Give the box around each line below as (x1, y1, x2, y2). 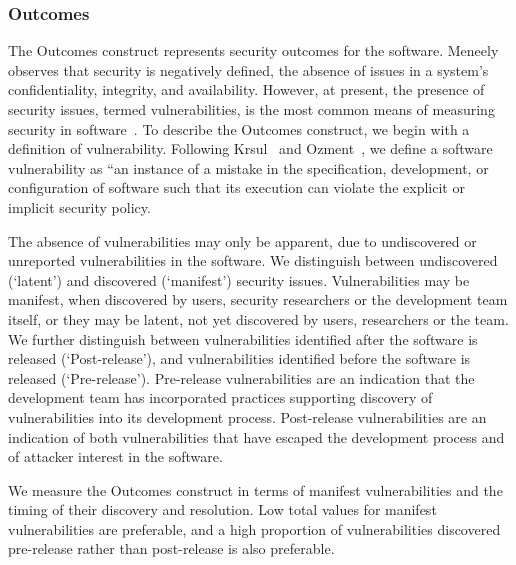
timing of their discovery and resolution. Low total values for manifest (8, 499, 437, 520)
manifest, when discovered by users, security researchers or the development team (8, 289, 508, 310)
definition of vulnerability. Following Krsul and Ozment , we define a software (8, 138, 493, 159)
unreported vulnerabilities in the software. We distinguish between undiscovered (8, 250, 498, 271)
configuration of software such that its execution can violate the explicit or (8, 177, 465, 198)
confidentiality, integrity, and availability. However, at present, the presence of (8, 79, 485, 100)
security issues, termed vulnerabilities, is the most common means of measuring (8, 99, 495, 119)
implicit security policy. (8, 196, 151, 217)
